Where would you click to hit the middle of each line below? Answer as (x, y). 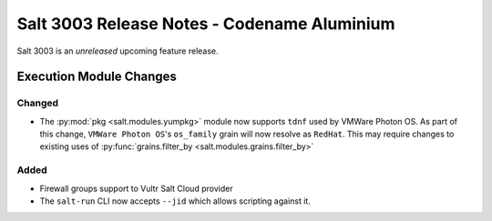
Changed (38, 103)
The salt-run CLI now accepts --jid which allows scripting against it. (175, 201)
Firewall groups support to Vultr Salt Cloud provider (136, 188)
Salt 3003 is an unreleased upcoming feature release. (118, 51)
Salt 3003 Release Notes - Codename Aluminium (206, 24)
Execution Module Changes (97, 77)
